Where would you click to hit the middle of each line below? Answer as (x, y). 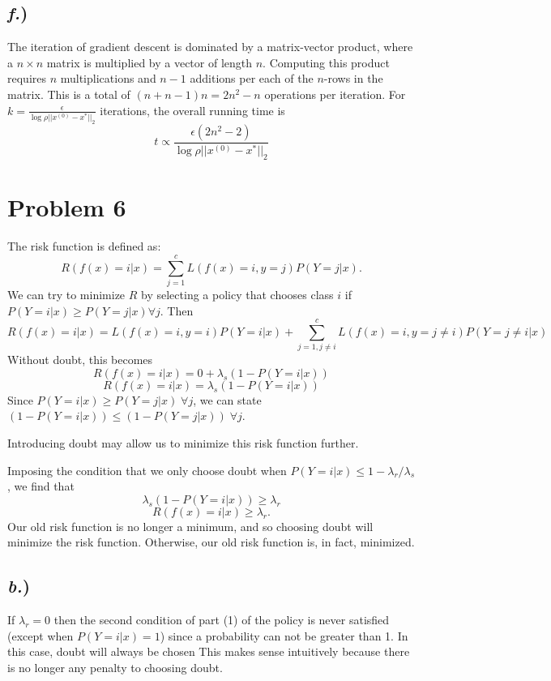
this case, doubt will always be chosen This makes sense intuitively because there (209, 651)
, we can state (227, 399)
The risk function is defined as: (84, 246)
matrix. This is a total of (69, 94)
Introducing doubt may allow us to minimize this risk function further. (183, 443)
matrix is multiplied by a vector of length (149, 62)
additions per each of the (252, 78)
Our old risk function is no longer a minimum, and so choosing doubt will (190, 526)
